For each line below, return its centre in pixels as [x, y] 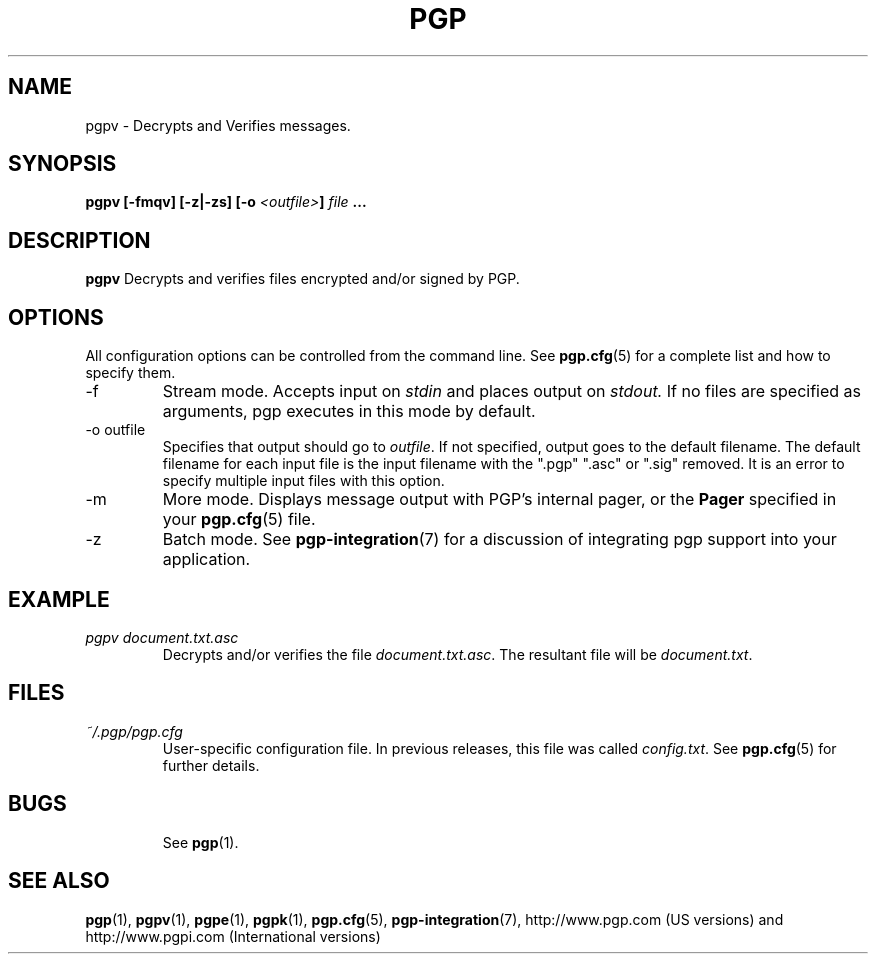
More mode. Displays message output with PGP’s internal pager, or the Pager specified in [499, 499]
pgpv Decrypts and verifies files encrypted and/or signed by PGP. [302, 279]
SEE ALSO [59, 881]
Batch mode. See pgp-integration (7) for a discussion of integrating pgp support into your [499, 539]
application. [206, 559]
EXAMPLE [59, 599]
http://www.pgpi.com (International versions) [233, 936]
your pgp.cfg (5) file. [239, 519]
